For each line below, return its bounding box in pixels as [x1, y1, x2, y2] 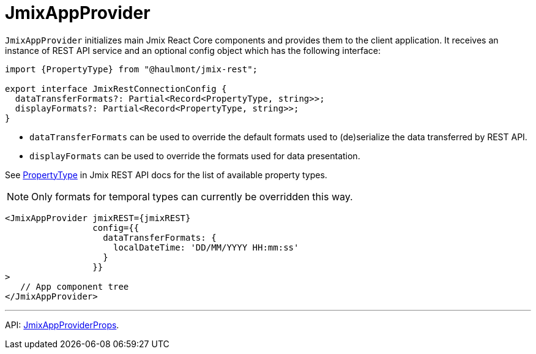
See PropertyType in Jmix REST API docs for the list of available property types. [5, 169, 327, 180]
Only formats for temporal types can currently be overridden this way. [31, 190, 353, 203]
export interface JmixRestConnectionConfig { [5, 83, 227, 94]
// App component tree [20, 281, 129, 292]
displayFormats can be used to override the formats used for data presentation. [29, 150, 360, 161]
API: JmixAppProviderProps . [5, 319, 119, 330]
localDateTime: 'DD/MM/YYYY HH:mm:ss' [113, 242, 299, 252]
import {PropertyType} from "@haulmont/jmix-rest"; [5, 64, 258, 74]
